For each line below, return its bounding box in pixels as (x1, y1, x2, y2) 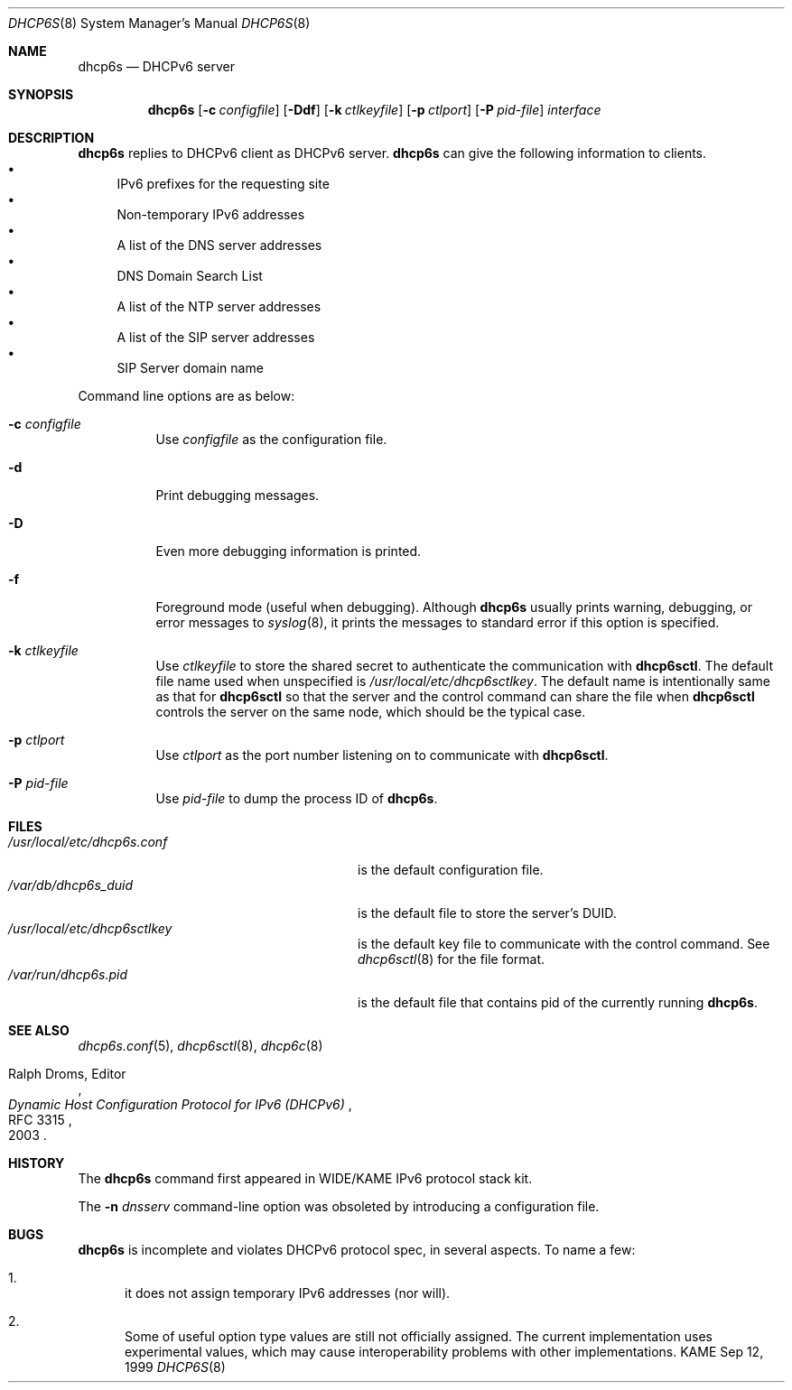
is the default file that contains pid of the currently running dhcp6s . (358, 995, 758, 1010)
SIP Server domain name (116, 360, 264, 375)
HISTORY (8, 1155, 65, 1171)
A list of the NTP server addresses (116, 299, 321, 314)
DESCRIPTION (8, 130, 95, 145)
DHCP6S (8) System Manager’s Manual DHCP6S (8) (8, 15, 311, 31)
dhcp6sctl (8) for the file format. (358, 951, 545, 967)
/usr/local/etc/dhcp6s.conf (8, 834, 168, 849)
